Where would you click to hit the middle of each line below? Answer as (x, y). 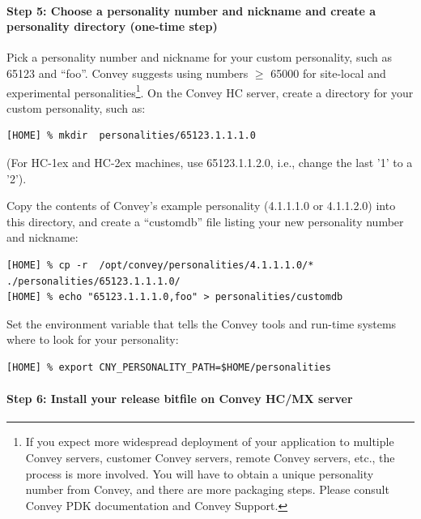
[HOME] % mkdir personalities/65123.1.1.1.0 (131, 136)
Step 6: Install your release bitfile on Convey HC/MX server (180, 399)
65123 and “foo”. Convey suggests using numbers (128, 73)
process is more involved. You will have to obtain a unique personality (200, 473)
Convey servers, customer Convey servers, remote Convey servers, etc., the (210, 457)
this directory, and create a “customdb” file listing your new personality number (205, 221)
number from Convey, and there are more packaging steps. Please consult (207, 489)
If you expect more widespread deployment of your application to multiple (210, 442)
